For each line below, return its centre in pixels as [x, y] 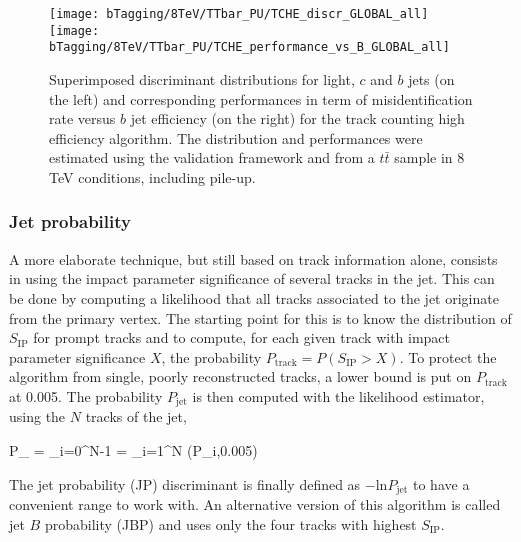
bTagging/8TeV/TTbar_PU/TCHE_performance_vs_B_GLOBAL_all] [249, 47]
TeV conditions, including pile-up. [152, 176]
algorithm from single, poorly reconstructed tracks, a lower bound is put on [240, 376]
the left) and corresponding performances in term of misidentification [261, 98]
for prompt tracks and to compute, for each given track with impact [242, 337]
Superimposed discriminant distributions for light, [202, 78]
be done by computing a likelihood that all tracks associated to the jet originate [254, 297]
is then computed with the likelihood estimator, [338, 395]
